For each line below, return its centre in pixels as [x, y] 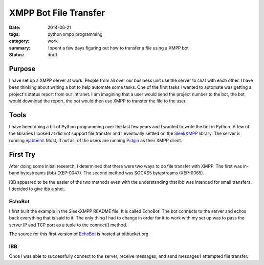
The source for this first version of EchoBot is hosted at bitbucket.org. [79, 234]
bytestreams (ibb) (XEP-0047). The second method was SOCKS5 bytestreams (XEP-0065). [112, 173]
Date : [15, 27]
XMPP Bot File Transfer [57, 13]
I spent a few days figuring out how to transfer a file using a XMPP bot [118, 48]
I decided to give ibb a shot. [37, 189]
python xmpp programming [75, 34]
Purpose [22, 69]
